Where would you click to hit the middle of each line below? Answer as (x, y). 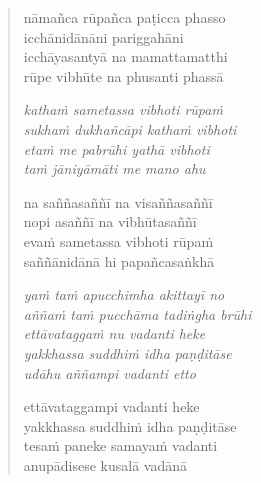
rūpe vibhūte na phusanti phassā (123, 75)
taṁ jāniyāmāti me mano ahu (114, 168)
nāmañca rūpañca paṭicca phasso (124, 17)
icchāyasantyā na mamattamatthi (125, 56)
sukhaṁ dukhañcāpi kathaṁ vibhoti (130, 128)
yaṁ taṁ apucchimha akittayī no (124, 294)
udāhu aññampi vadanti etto (109, 372)
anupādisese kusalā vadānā (105, 464)
